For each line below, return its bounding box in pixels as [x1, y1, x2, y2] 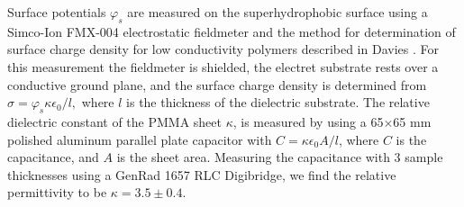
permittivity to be [7, 183, 107, 202]
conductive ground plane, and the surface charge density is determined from [7, 75, 427, 94]
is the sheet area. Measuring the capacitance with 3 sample [116, 148, 443, 166]
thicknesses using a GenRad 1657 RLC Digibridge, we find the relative [7, 165, 396, 184]
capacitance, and [7, 148, 99, 166]
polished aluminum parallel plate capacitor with [7, 130, 272, 148]
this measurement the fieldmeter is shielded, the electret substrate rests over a [7, 57, 439, 76]
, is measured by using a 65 [232, 112, 384, 130]
